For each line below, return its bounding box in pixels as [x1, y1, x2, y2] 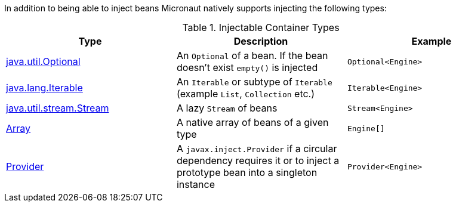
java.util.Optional [6, 55, 81, 67]
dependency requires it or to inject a [176, 155, 340, 166]
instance [176, 178, 215, 190]
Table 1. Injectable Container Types [182, 21, 340, 33]
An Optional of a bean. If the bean [176, 50, 328, 61]
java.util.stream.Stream [6, 102, 109, 114]
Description [233, 35, 288, 47]
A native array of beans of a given [176, 116, 329, 128]
